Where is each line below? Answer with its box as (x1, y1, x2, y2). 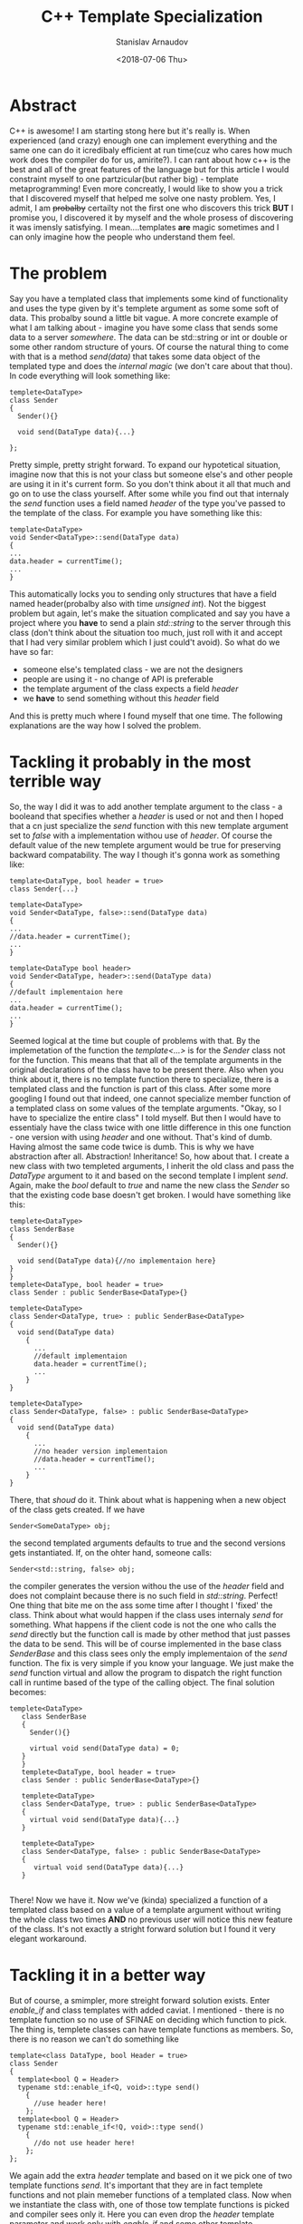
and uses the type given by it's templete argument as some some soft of (9, 302, 279, 314)
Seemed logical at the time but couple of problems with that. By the (9, 1035, 260, 1046)
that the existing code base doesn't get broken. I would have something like (9, 1189, 291, 1200)
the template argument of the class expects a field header (22, 683, 239, 694)
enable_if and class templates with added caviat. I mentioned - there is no (9, 2005, 285, 2015)
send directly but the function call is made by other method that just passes (9, 1628, 291, 1639)
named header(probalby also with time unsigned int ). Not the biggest (9, 598, 267, 609)
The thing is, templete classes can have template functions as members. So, (9, 2024, 294, 2034)
